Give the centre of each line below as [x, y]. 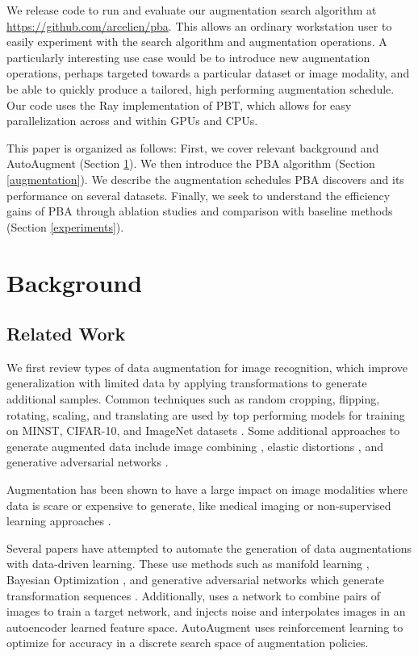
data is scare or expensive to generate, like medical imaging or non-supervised [199, 505]
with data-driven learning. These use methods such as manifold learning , [188, 564]
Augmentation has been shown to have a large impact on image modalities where [207, 489]
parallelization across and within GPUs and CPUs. [132, 121]
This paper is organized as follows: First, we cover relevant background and [193, 147]
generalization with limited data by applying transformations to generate [187, 383]
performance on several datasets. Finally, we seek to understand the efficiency [199, 195]
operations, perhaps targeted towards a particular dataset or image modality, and [208, 73]
